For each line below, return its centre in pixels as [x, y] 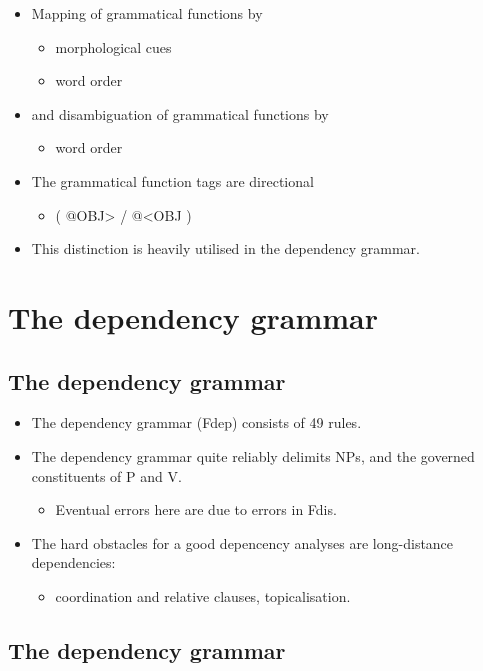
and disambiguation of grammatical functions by [180, 113]
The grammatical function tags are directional [172, 180]
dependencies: [73, 562]
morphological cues [113, 46]
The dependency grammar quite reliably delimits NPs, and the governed [253, 455]
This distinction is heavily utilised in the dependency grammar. [225, 248]
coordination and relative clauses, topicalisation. [203, 595]
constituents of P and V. [106, 475]
